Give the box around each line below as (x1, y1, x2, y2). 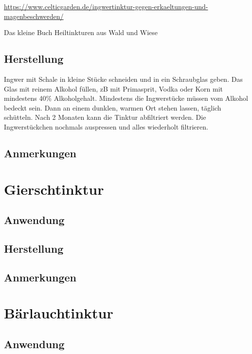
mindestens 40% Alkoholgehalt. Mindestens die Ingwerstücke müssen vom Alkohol (4, 93, 248, 103)
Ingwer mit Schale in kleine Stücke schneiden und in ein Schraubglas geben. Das (4, 74, 243, 84)
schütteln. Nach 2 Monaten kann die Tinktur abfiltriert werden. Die (4, 112, 206, 122)
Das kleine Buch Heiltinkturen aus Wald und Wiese (4, 27, 158, 37)
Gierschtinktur (4, 179, 104, 199)
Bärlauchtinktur (4, 303, 113, 323)
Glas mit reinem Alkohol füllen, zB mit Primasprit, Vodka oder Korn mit (4, 83, 223, 93)
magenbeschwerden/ (4, 11, 64, 21)
